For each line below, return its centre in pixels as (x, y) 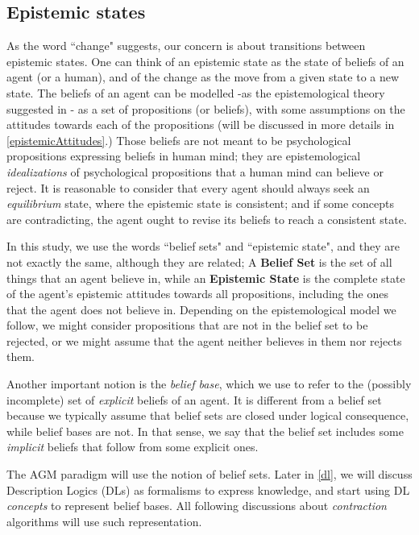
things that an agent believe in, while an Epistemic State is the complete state (206, 278)
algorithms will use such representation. (104, 521)
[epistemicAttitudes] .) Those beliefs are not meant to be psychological (179, 140)
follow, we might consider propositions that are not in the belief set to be (187, 325)
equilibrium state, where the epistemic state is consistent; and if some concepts (201, 203)
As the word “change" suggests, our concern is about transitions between (186, 46)
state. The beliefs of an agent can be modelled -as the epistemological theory (196, 92)
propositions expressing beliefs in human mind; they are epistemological (184, 156)
